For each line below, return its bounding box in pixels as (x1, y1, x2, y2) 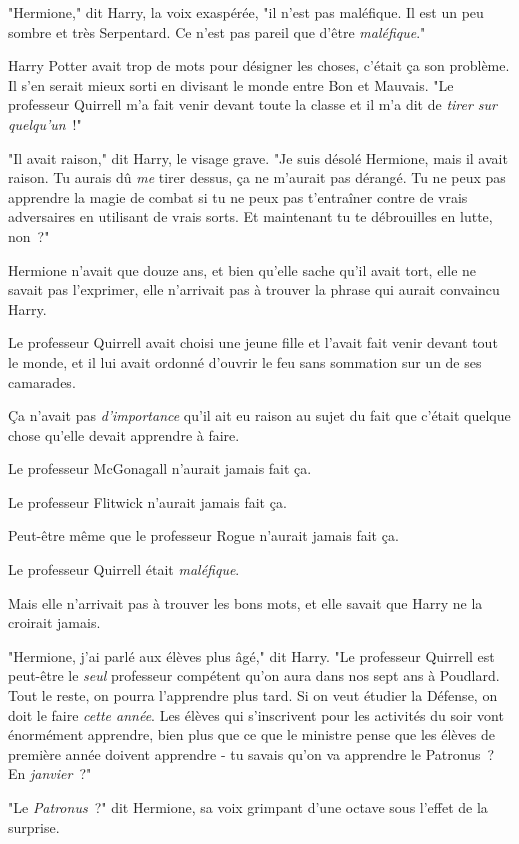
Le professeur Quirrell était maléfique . (8, 559, 240, 580)
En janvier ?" (8, 763, 92, 784)
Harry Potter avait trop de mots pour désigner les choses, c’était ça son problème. (8, 55, 510, 76)
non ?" (8, 225, 50, 246)
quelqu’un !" (8, 113, 82, 134)
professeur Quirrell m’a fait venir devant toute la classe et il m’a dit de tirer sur (8, 94, 498, 115)
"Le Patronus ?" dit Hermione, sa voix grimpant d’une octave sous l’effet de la (8, 797, 488, 817)
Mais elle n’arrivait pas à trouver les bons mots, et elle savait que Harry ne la (8, 592, 483, 613)
